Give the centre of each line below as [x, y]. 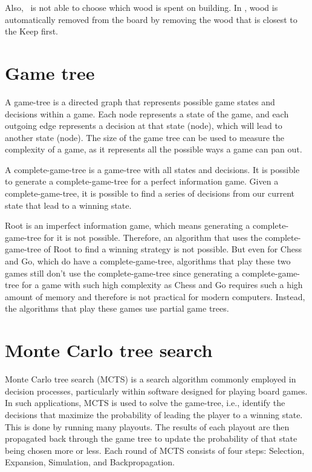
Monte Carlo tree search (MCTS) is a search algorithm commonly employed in [151, 379]
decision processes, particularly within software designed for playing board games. [156, 391]
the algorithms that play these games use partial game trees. [117, 308]
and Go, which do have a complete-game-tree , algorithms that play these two [148, 261]
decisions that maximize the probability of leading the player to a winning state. [154, 414]
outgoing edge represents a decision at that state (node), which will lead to [144, 126]
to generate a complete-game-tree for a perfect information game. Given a [142, 181]
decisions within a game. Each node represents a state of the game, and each [147, 113]
